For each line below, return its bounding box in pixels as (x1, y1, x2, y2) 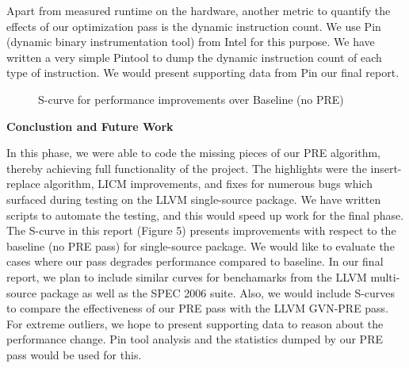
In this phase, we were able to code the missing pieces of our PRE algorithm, (6, 144, 380, 161)
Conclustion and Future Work (6, 117, 174, 134)
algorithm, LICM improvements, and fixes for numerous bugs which (44, 175, 373, 192)
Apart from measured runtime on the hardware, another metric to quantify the (6, 2, 391, 18)
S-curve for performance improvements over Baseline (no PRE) (38, 90, 344, 107)
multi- (370, 268, 400, 285)
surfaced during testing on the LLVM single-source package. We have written (6, 190, 381, 207)
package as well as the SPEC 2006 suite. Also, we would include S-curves (40, 284, 396, 301)
